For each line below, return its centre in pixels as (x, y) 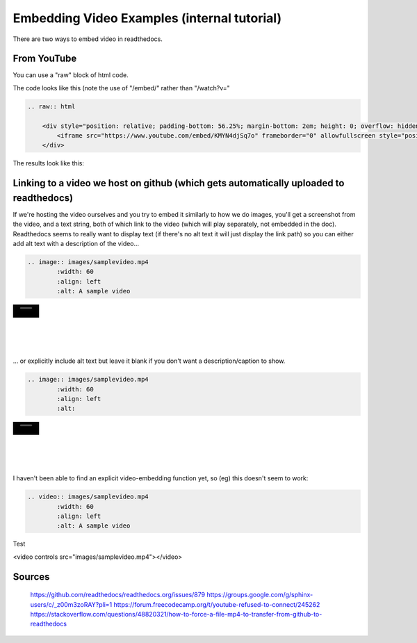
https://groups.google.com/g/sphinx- (260, 595)
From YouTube (45, 59)
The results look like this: (49, 163)
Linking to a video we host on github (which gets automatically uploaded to (179, 183)
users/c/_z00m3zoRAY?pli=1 (71, 604)
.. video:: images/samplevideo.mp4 (88, 497)
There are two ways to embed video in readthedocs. (88, 39)
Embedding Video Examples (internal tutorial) (147, 18)
